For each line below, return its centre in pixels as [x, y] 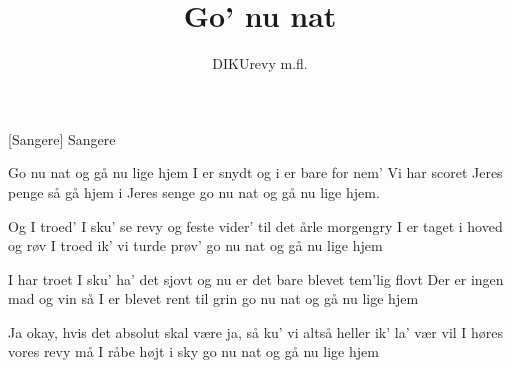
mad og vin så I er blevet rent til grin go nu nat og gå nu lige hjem [213, 298]
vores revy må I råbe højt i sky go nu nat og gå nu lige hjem [193, 351]
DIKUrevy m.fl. [260, 63]
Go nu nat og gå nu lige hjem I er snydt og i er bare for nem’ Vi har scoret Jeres [255, 172]
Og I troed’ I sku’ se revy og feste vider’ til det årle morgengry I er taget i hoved [255, 225]
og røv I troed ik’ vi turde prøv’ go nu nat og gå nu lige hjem [195, 245]
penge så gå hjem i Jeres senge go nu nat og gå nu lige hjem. [194, 191]
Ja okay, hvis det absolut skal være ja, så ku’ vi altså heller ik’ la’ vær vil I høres [256, 331]
